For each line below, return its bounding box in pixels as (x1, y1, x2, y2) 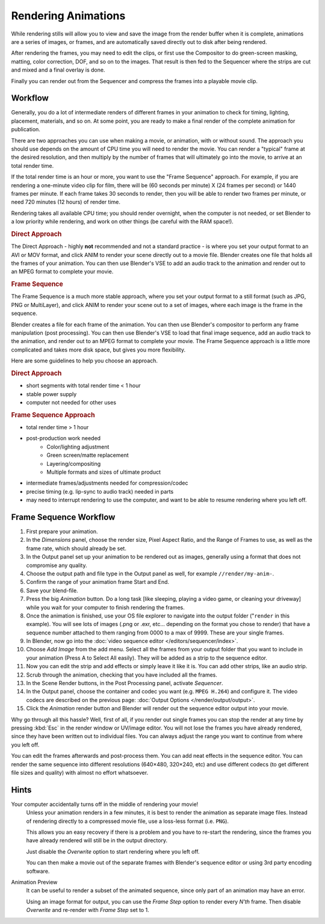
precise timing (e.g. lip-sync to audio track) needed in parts (26, 488, 174, 495)
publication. (11, 126, 40, 133)
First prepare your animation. (26, 528, 99, 535)
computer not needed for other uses (26, 398, 117, 406)
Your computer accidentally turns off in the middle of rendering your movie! (11, 801, 199, 808)
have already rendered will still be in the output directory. (26, 837, 168, 844)
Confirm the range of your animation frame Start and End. (26, 578, 170, 586)
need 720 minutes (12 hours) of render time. (11, 199, 120, 206)
